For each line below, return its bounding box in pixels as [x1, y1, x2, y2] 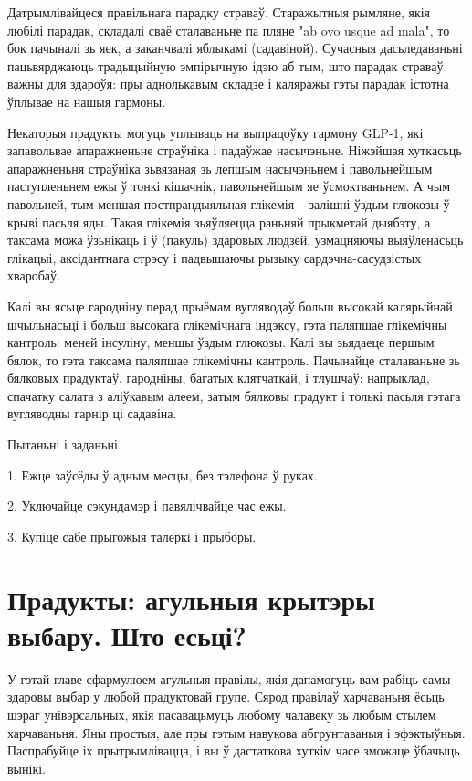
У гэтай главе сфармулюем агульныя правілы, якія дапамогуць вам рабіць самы [7, 669, 451, 688]
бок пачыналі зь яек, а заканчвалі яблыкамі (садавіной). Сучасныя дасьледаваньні [7, 38, 463, 58]
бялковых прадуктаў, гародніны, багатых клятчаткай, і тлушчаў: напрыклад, [7, 368, 430, 387]
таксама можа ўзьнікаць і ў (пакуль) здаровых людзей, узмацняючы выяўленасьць [7, 230, 464, 249]
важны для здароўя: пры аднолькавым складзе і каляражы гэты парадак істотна [7, 74, 449, 93]
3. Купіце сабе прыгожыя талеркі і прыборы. [7, 526, 257, 545]
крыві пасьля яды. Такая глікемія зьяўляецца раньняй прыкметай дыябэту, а [7, 212, 431, 231]
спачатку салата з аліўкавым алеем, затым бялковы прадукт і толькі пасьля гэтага [7, 385, 461, 405]
